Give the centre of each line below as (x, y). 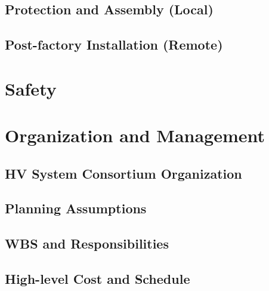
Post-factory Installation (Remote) (114, 45)
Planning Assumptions (76, 208)
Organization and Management (135, 135)
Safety (31, 88)
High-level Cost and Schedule (98, 279)
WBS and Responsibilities (87, 243)
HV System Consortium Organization (123, 173)
